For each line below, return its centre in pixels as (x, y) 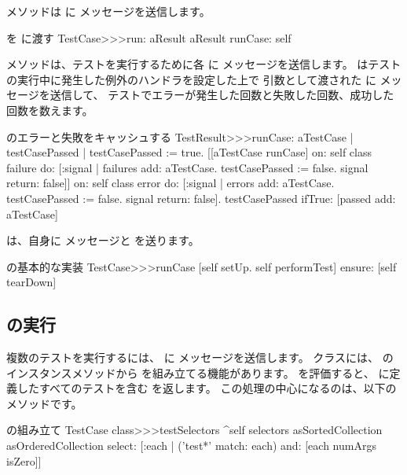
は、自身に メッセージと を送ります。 (103, 240)
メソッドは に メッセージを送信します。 (108, 11)
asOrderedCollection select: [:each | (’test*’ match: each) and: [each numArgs (191, 446)
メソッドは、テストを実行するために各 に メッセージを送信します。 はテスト (204, 64)
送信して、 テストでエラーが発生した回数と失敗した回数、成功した (222, 95)
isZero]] (24, 460)
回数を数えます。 (50, 110)
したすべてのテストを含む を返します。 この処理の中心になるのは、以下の (207, 388)
